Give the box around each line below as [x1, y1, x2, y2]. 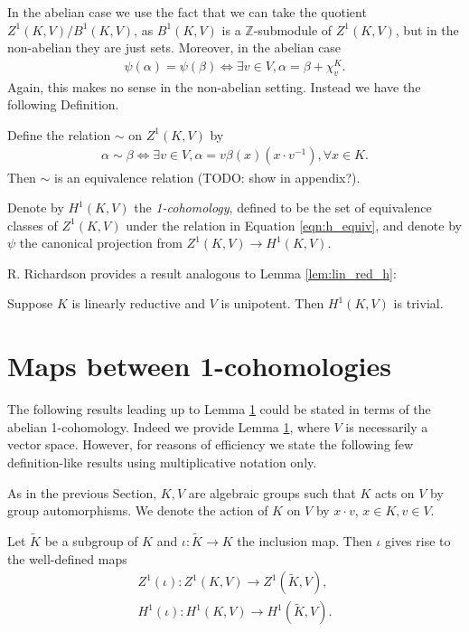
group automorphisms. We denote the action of [7, 501, 268, 520]
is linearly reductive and [71, 294, 206, 313]
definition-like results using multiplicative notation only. [7, 452, 317, 471]
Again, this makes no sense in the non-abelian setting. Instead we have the [7, 77, 421, 96]
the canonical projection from [19, 233, 183, 252]
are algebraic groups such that [188, 483, 356, 502]
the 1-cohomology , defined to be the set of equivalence [134, 198, 432, 217]
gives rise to [385, 531, 451, 550]
